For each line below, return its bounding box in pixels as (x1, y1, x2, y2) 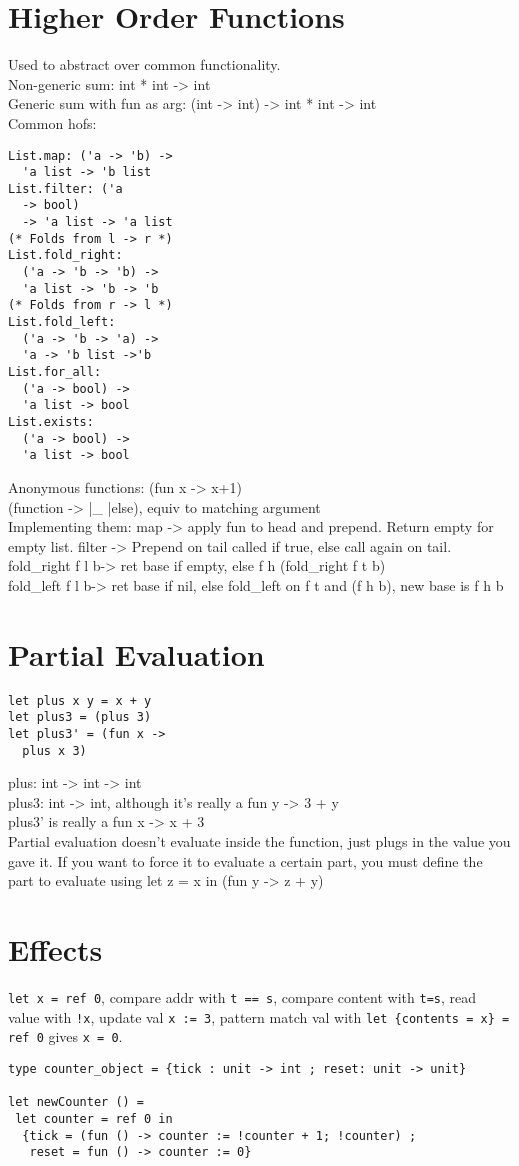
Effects (8, 929, 103, 970)
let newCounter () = (8, 1095, 145, 1110)
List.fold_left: (8, 315, 116, 330)
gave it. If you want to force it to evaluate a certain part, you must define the (8, 850, 483, 871)
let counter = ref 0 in (15, 1111, 173, 1126)
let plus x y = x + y (8, 693, 152, 708)
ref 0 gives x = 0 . (8, 1026, 123, 1047)
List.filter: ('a (8, 181, 123, 196)
